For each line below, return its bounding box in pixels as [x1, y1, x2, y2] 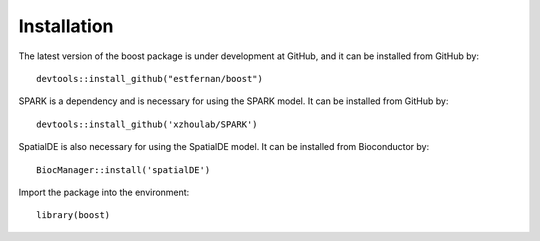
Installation [18, 15, 114, 37]
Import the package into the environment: [18, 186, 190, 198]
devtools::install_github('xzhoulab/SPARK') [36, 118, 259, 130]
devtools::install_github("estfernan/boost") [36, 73, 264, 84]
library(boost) [36, 210, 111, 221]
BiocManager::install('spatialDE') [36, 164, 211, 175]
